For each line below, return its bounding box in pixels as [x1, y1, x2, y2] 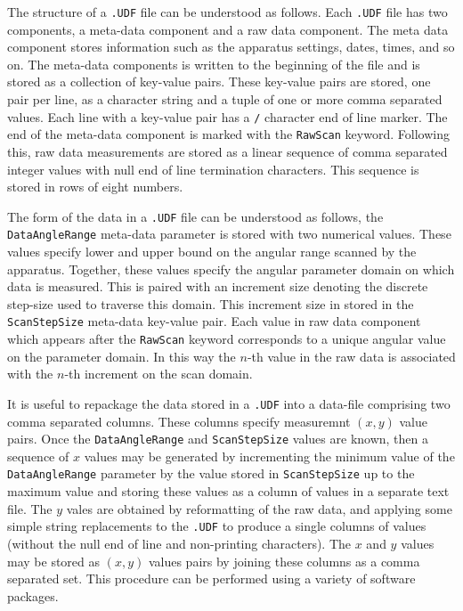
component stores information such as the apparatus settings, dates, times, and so [7, 37, 455, 56]
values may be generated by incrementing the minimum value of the [84, 446, 455, 465]
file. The [7, 499, 53, 517]
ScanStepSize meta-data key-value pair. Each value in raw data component [7, 312, 421, 330]
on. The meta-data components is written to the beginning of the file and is [7, 54, 420, 73]
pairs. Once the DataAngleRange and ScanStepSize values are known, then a [7, 429, 428, 448]
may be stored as [7, 551, 101, 570]
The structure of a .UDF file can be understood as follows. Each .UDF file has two [7, 3, 448, 20]
